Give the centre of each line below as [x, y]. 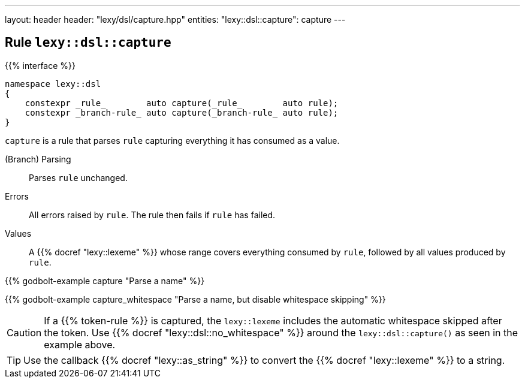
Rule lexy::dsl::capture [88, 43]
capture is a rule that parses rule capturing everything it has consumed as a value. [172, 140]
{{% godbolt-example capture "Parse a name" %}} [105, 281]
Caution [24, 332]
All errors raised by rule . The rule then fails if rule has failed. [152, 215]
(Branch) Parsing [38, 159]
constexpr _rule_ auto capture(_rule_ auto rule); [182, 103]
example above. [80, 344]
